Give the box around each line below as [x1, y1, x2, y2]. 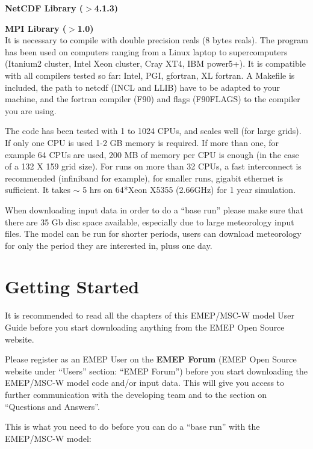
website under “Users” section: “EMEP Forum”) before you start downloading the [5, 364, 308, 377]
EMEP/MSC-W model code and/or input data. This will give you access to [5, 376, 285, 389]
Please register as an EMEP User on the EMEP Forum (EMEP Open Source [5, 353, 297, 365]
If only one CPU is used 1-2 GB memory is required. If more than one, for [5, 136, 279, 148]
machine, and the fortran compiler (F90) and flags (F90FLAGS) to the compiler [5, 93, 300, 105]
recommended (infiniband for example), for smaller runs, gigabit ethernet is [5, 171, 284, 184]
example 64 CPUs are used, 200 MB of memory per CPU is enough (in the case [5, 148, 299, 160]
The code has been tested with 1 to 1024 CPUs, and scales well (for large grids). [5, 124, 302, 137]
